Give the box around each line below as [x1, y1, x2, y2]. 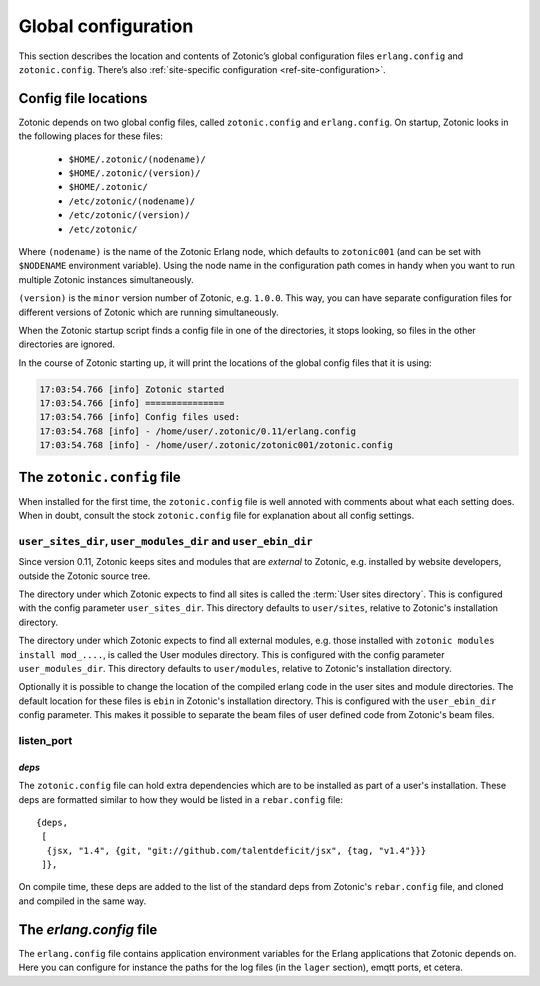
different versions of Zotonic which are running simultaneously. [18, 306, 279, 318]
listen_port [18, 733, 73, 747]
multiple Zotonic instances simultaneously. [18, 273, 194, 285]
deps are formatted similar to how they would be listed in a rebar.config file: [18, 793, 344, 805]
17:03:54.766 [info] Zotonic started [39, 383, 225, 395]
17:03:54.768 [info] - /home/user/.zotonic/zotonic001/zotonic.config [39, 440, 394, 451]
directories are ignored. [18, 338, 115, 350]
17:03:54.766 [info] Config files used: [39, 411, 240, 423]
